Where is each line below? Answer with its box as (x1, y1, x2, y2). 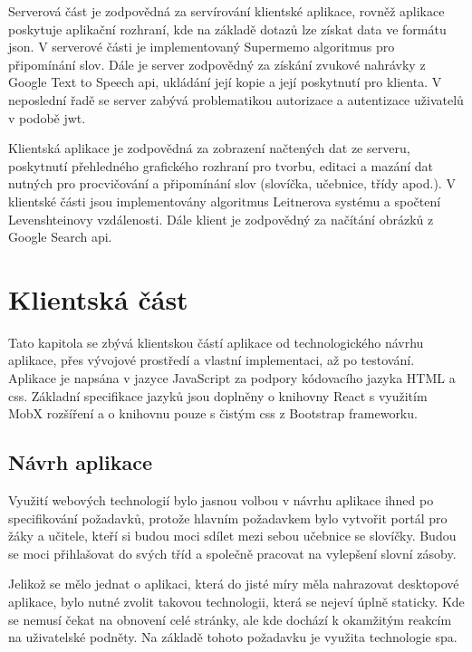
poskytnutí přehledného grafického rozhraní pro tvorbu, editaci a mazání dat (8, 156, 433, 175)
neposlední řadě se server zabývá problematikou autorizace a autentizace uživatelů (8, 90, 464, 109)
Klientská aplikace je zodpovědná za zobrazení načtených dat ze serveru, (8, 139, 410, 158)
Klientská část (8, 280, 188, 317)
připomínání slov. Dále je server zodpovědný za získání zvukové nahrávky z (8, 54, 426, 73)
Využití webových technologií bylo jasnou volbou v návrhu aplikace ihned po (8, 491, 434, 510)
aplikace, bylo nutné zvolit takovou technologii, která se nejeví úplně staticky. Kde (8, 591, 465, 610)
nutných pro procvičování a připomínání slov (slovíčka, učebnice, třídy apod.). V (8, 174, 456, 193)
